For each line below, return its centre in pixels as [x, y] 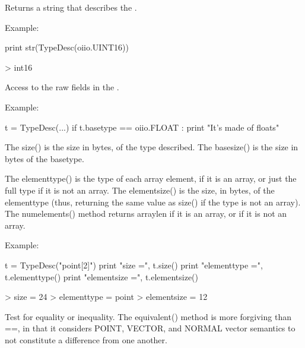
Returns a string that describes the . [71, 7]
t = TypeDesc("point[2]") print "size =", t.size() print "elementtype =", [134, 265]
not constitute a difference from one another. [86, 339]
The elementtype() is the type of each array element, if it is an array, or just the [151, 178]
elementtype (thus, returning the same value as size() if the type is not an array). [153, 202]
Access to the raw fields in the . [62, 87]
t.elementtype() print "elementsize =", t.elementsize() [102, 276]
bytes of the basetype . [45, 158]
